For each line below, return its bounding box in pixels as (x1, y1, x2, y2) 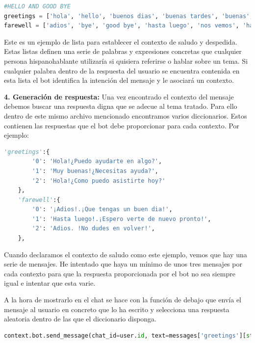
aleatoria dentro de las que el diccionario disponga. (4, 314, 157, 324)
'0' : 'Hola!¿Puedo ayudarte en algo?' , (32, 158, 162, 165)
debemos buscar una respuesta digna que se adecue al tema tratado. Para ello (4, 101, 237, 111)
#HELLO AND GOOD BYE (4, 3, 71, 10)
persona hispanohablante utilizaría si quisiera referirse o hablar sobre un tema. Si (4, 55, 248, 66)
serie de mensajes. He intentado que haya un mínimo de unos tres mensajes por (4, 259, 242, 269)
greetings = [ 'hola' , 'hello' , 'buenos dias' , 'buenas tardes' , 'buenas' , (4, 12, 254, 20)
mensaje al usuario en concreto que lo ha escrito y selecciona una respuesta (4, 304, 229, 314)
